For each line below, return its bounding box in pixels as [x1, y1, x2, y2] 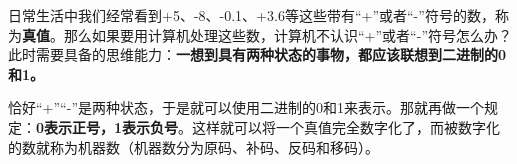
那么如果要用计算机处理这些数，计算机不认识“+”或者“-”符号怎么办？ [63, 24, 512, 45]
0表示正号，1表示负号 [36, 116, 179, 137]
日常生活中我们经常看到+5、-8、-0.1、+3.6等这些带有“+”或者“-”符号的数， [8, 5, 495, 25]
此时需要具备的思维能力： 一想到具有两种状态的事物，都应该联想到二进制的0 [8, 44, 507, 65]
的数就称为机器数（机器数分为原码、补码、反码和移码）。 [8, 136, 379, 157]
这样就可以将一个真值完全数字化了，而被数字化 [192, 116, 501, 137]
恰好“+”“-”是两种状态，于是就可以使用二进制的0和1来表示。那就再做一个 [8, 97, 484, 118]
